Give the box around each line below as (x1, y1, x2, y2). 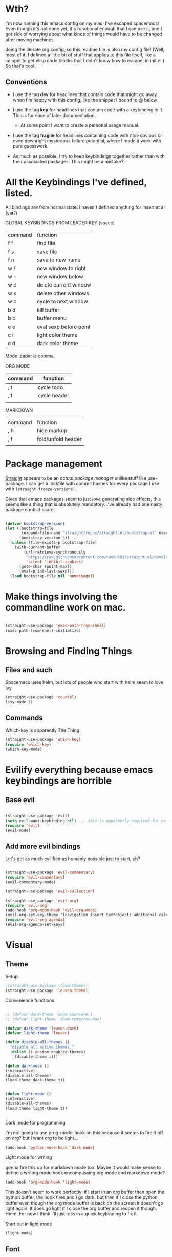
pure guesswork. (12, 143, 49, 149)
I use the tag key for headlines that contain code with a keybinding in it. (12, 106, 164, 113)
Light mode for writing (5, 1154, 52, 1160)
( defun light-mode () (5, 1092, 52, 1097)
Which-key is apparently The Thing (5, 727, 80, 733)
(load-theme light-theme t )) (5, 1106, 68, 1111)
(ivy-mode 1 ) (5, 699, 33, 704)
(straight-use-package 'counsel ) (5, 694, 77, 700)
